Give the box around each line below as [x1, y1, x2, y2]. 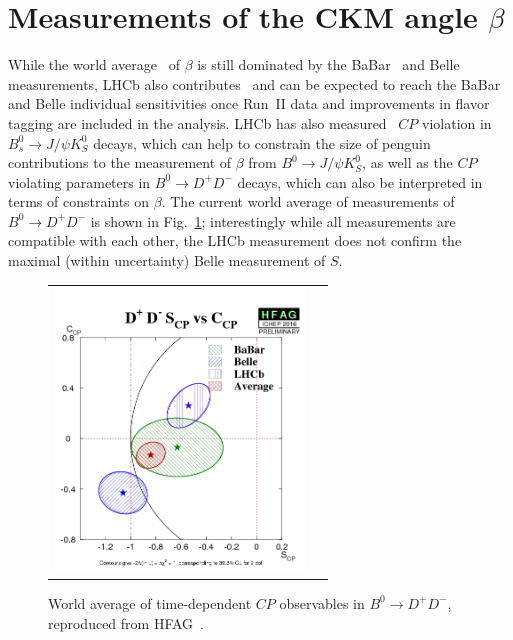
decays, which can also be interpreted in [237, 171, 483, 192]
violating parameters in [8, 171, 151, 192]
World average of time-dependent [48, 592, 252, 613]
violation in [422, 112, 492, 133]
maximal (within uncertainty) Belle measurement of [8, 250, 326, 271]
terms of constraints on [8, 191, 150, 212]
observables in [279, 592, 365, 613]
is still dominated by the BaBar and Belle [197, 54, 460, 75]
